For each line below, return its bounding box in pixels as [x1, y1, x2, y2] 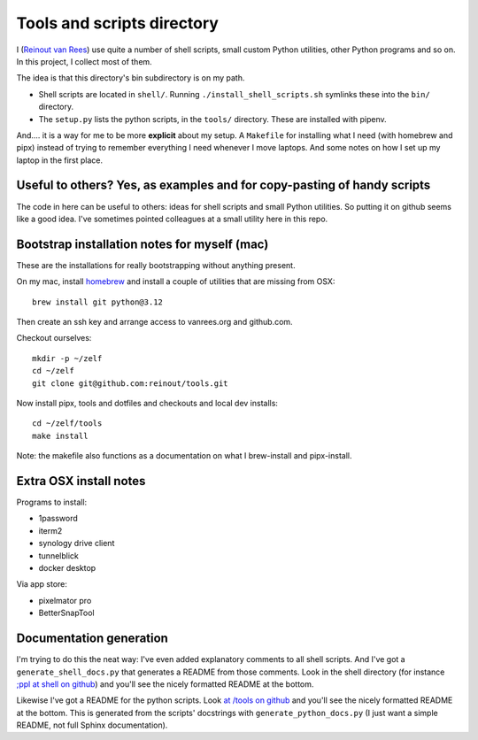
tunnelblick [38, 550, 79, 561]
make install [32, 430, 89, 441]
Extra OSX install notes [16, 474, 146, 489]
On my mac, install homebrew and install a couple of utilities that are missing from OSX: [16, 276, 335, 287]
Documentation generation [16, 631, 168, 646]
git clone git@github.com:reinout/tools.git [32, 378, 229, 389]
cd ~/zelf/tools [32, 419, 103, 428]
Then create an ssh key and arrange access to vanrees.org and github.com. [16, 317, 293, 328]
